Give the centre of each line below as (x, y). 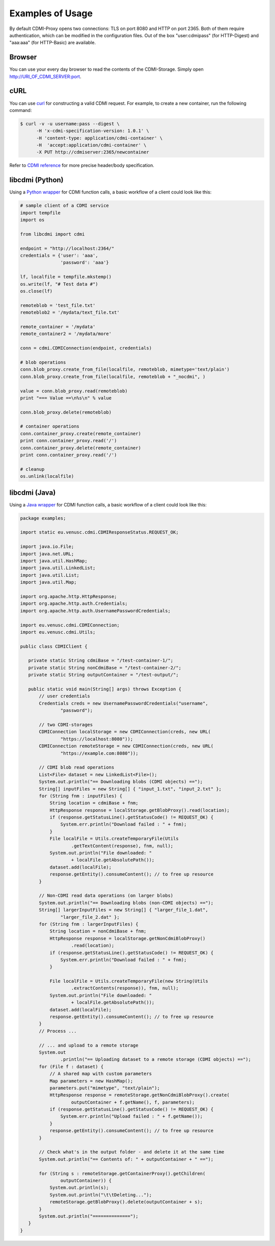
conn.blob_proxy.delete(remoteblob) (66, 412)
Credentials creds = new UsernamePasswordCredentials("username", (123, 703)
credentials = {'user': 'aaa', (59, 256)
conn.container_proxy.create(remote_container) (80, 433)
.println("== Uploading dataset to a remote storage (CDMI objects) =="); (156, 1059)
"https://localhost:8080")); (97, 739)
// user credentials (64, 696)
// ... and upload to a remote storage (89, 1045)
